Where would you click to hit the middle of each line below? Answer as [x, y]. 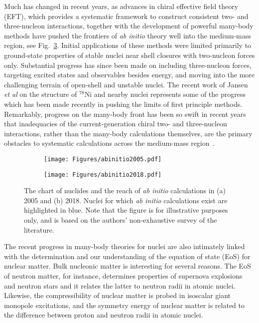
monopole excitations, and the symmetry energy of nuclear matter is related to [125, 305]
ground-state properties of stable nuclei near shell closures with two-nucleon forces [129, 55]
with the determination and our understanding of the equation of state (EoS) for [127, 256]
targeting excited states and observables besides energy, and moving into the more [129, 75]
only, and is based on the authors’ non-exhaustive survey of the [121, 220]
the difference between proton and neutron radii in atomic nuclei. [104, 315]
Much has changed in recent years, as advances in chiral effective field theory [121, 6]
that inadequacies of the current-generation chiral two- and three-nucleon [116, 124]
